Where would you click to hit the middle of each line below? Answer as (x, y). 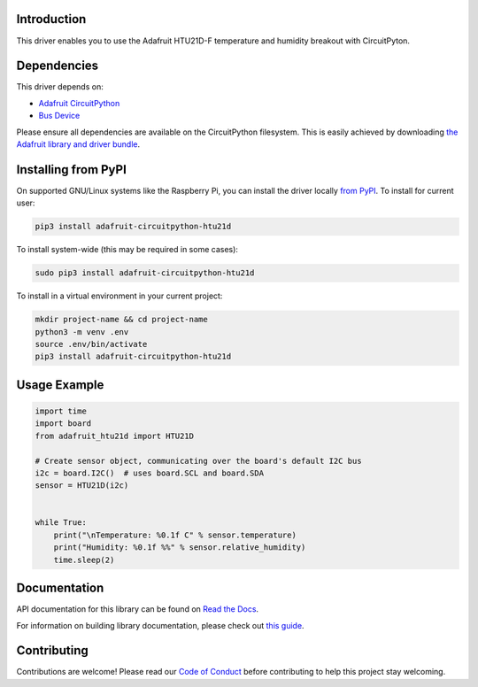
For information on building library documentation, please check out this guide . (160, 625)
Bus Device (59, 116)
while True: (61, 523)
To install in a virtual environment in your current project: (119, 296)
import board (63, 424)
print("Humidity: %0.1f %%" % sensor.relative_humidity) (180, 548)
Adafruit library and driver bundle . (78, 144)
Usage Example (60, 385)
